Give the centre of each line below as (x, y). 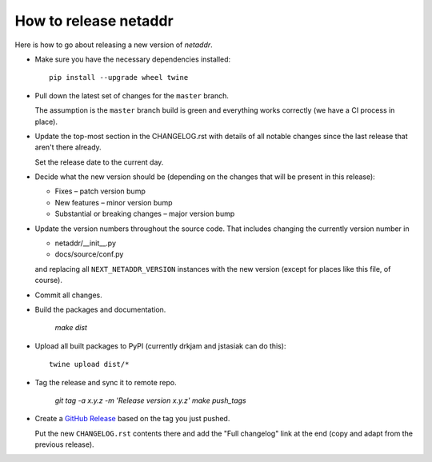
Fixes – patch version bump (100, 191)
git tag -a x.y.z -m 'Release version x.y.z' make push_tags (151, 400)
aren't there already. (68, 147)
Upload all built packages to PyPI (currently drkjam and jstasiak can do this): (161, 346)
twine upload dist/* (89, 364)
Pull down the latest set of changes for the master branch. (132, 95)
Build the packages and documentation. (100, 309)
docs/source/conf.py (89, 254)
